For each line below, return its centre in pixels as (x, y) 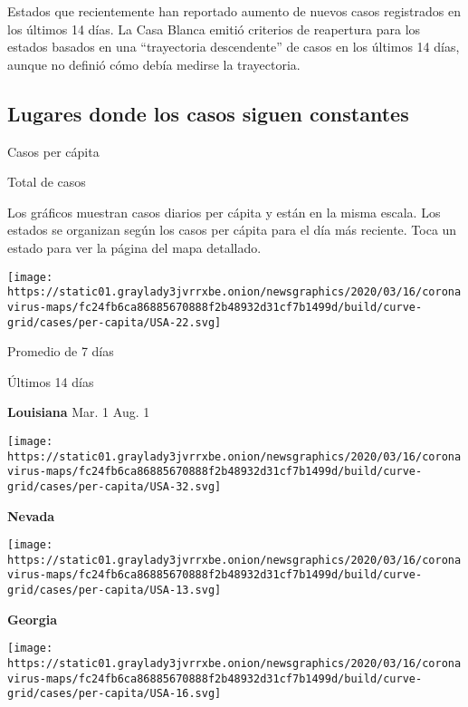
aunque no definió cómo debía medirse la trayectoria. (154, 64)
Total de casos (47, 182)
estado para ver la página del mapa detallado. (134, 247)
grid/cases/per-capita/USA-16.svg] (115, 694)
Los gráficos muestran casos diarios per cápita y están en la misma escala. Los (224, 212)
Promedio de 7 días (61, 351)
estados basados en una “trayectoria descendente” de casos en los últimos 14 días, (234, 47)
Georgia (33, 619)
